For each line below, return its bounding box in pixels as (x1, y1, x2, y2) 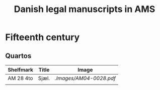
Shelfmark (8, 66, 34, 73)
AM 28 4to (8, 75, 33, 81)
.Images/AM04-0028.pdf (54, 75, 116, 81)
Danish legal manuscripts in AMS (14, 3, 155, 15)
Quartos (5, 51, 32, 60)
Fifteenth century (5, 31, 80, 43)
